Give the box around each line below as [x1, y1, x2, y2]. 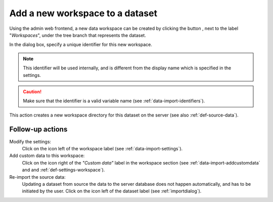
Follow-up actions [9, 125, 68, 134]
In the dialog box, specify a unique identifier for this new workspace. [9, 42, 153, 48]
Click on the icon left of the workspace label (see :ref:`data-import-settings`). [22, 145, 183, 151]
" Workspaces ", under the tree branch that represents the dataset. [9, 32, 146, 38]
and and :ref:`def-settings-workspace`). [22, 167, 105, 173]
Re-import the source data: [9, 174, 66, 180]
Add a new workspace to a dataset [9, 8, 158, 19]
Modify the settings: [9, 138, 52, 144]
